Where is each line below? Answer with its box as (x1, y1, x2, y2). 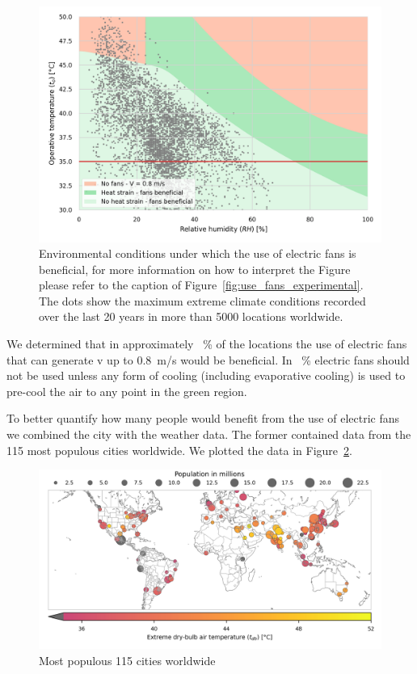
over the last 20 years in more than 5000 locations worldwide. (39, 308, 343, 325)
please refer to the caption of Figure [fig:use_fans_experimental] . (39, 276, 364, 293)
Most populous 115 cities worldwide (39, 651, 216, 668)
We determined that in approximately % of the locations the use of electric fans (6, 335, 407, 352)
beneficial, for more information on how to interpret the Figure (39, 260, 351, 277)
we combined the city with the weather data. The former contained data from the (6, 426, 411, 443)
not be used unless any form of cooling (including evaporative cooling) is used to (6, 367, 406, 384)
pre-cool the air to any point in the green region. (6, 382, 247, 399)
